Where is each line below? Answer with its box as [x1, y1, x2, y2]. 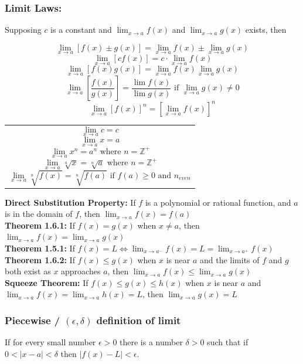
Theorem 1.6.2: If [5, 253, 75, 266]
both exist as [5, 265, 51, 277]
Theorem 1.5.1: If [5, 242, 75, 254]
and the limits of [199, 253, 260, 266]
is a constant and [50, 23, 112, 36]
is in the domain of [5, 207, 73, 220]
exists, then [245, 23, 287, 36]
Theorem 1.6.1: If [5, 219, 75, 231]
